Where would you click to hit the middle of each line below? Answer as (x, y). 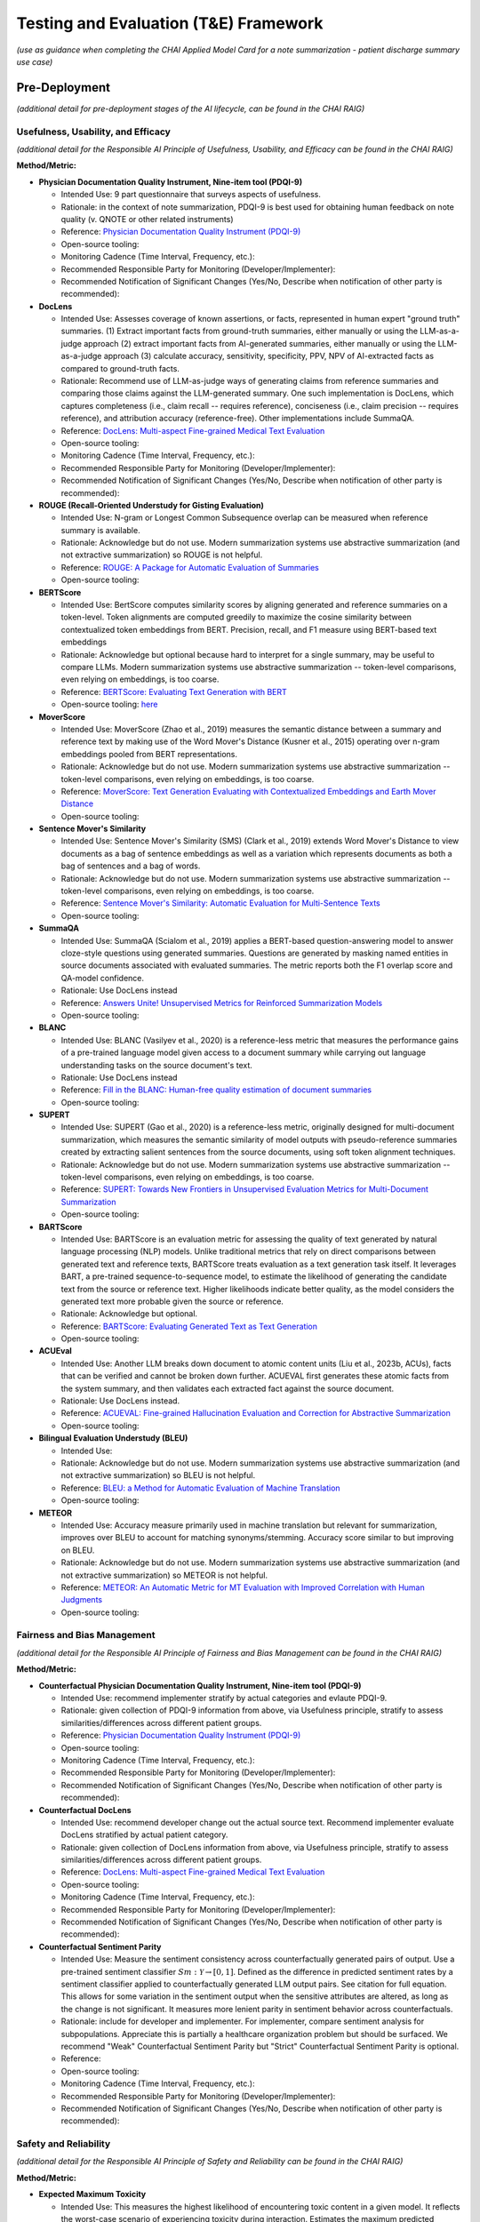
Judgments (81, 1600)
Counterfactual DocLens (85, 1810)
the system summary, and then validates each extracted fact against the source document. (228, 1388)
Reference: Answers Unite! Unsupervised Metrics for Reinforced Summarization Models (221, 1003)
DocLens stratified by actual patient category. (144, 1834)
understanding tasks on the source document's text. (157, 1065)
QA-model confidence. (103, 978)
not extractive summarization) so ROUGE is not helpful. (162, 555)
